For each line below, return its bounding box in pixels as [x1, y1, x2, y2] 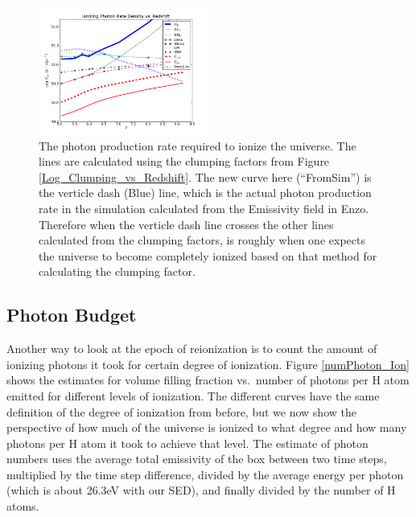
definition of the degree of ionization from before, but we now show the [6, 403, 356, 420]
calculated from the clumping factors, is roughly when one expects [39, 232, 365, 248]
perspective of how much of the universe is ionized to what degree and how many [6, 419, 407, 436]
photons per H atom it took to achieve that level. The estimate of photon [6, 434, 369, 451]
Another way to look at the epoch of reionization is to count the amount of [6, 340, 377, 357]
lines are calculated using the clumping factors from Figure [39, 153, 330, 170]
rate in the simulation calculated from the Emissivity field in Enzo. [39, 199, 369, 216]
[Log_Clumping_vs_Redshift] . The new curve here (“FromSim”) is [39, 168, 372, 185]
